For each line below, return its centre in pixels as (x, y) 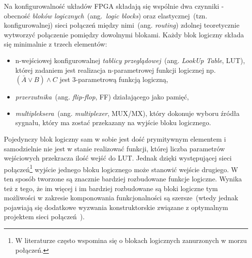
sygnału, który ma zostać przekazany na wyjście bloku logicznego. (113, 122)
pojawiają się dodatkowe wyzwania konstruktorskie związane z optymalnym (116, 207)
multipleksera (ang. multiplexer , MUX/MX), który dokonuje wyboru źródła (127, 113)
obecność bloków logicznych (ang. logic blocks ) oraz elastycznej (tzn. (106, 15)
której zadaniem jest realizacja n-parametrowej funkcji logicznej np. (116, 70)
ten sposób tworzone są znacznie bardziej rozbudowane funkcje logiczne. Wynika (123, 178)
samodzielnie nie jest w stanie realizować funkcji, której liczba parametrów (114, 148)
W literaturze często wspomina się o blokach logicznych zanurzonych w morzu (131, 240)
